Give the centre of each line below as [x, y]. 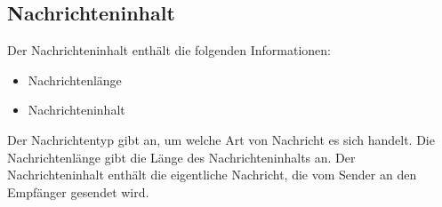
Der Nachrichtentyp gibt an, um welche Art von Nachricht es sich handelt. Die [221, 139]
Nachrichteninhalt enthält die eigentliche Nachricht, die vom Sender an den [212, 175]
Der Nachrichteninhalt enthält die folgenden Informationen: [169, 50]
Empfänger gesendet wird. [78, 191]
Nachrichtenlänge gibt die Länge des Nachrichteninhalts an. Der [181, 157]
